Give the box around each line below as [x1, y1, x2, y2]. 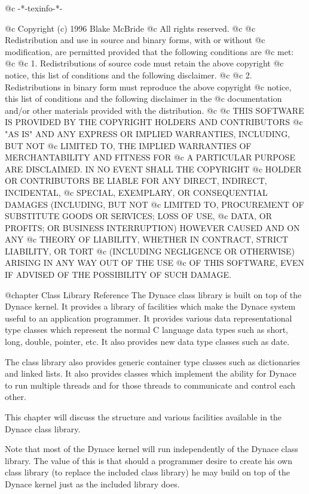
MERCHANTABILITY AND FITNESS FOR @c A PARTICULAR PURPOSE [5, 151, 295, 163]
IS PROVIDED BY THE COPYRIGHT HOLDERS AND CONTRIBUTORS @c [5, 116, 303, 128]
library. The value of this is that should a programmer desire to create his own [5, 454, 292, 466]
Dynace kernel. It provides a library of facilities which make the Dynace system [5, 300, 296, 313]
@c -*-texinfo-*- [5, 2, 63, 14]
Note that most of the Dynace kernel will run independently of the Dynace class [5, 443, 298, 455]
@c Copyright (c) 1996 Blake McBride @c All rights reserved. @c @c [5, 22, 256, 34]
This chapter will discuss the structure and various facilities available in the [5, 411, 282, 423]
